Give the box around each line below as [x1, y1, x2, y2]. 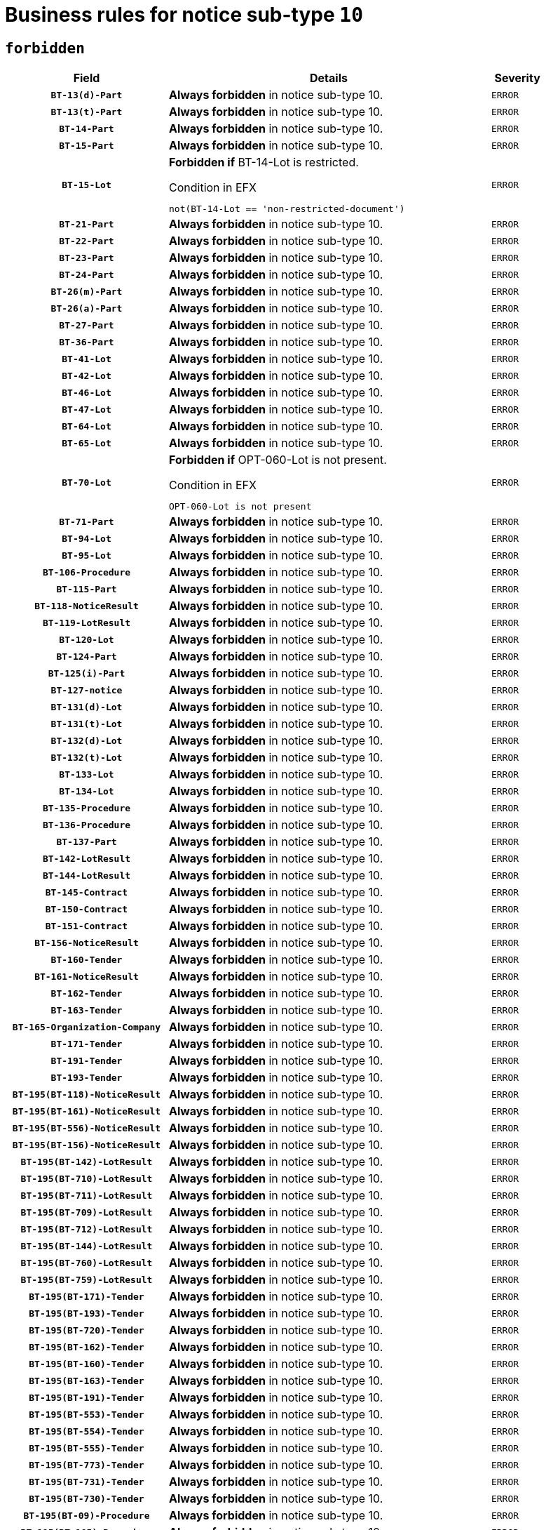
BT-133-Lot [59, 769, 114, 780]
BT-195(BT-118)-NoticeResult [12, 1089, 161, 1100]
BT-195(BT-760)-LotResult [20, 1257, 153, 1268]
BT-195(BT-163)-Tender [29, 1375, 144, 1386]
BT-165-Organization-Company [12, 1021, 161, 1032]
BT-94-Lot [62, 533, 111, 544]
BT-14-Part [59, 123, 114, 134]
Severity [494, 71, 540, 86]
